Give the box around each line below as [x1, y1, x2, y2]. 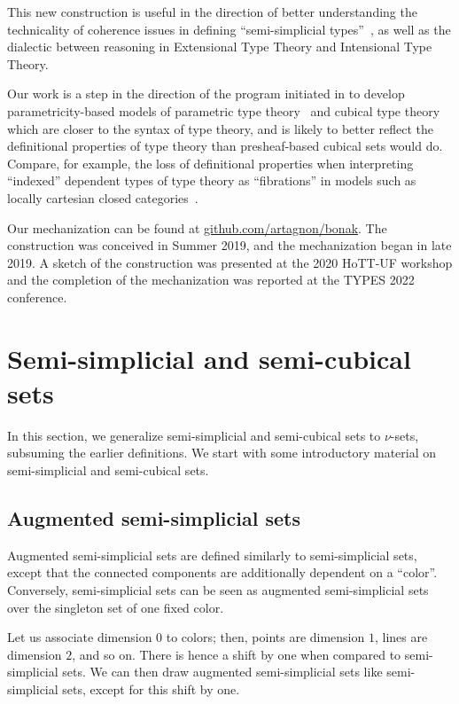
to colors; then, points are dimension [166, 628, 365, 646]
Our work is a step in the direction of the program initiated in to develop [7, 84, 405, 103]
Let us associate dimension [7, 628, 152, 646]
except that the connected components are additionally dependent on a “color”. [7, 563, 438, 582]
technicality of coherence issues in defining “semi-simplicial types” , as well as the [7, 20, 451, 38]
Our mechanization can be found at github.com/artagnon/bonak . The [7, 218, 387, 237]
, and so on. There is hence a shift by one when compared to [72, 645, 401, 663]
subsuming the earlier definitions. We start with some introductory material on [7, 443, 437, 462]
